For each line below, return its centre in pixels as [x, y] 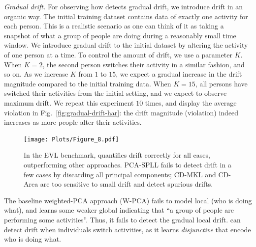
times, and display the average [191, 102]
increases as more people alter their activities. [73, 122]
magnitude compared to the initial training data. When [88, 83]
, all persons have [221, 83]
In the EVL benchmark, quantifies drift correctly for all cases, [117, 155]
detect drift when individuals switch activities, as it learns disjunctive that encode [128, 229]
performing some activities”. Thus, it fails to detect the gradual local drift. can [122, 219]
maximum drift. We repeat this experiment [69, 102]
